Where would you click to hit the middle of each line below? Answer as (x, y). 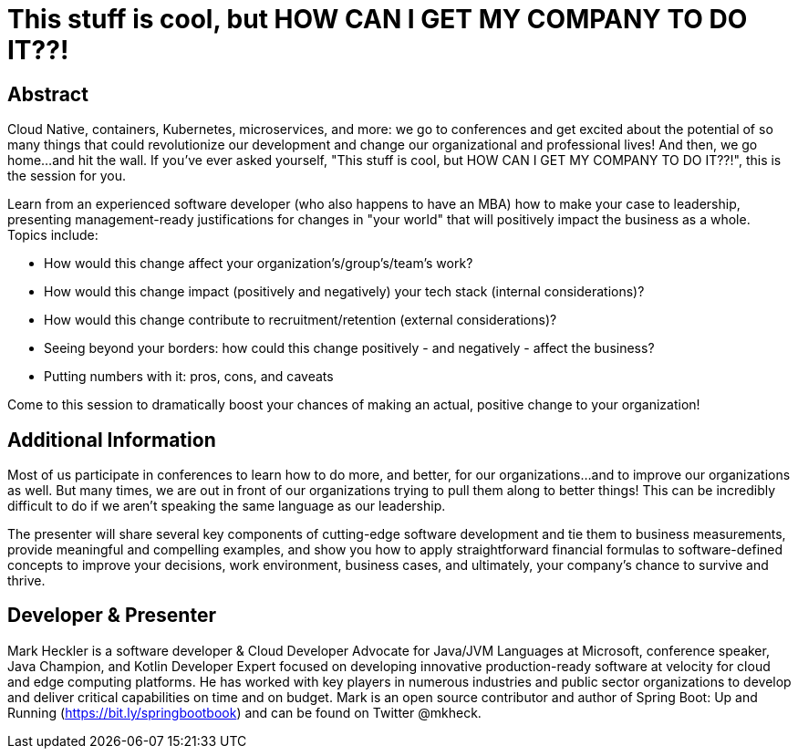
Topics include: (53, 235)
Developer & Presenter (112, 616)
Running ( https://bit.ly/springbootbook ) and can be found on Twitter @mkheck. (244, 712)
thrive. (26, 581)
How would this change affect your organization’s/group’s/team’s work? (259, 264)
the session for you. (67, 176)
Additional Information (112, 440)
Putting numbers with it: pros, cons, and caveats (189, 377)
